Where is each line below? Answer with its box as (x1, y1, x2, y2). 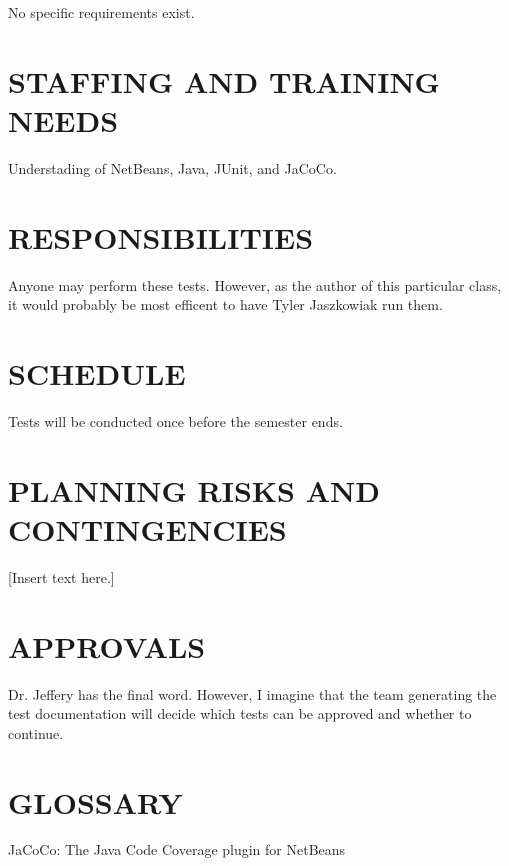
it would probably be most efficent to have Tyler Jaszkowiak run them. (8, 294, 443, 315)
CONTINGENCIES (8, 508, 287, 549)
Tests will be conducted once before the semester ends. (8, 410, 343, 431)
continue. (8, 722, 64, 743)
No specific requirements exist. (8, 2, 195, 22)
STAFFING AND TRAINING (8, 60, 440, 101)
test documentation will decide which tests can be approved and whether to (8, 703, 472, 724)
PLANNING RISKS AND (8, 469, 380, 510)
